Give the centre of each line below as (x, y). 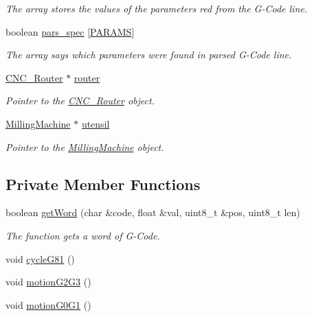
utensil (96, 123)
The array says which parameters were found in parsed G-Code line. (149, 55)
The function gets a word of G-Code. (83, 235)
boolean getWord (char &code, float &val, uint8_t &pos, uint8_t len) (153, 212)
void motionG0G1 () (48, 304)
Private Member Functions (103, 184)
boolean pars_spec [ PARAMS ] (70, 31)
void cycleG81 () (40, 258)
